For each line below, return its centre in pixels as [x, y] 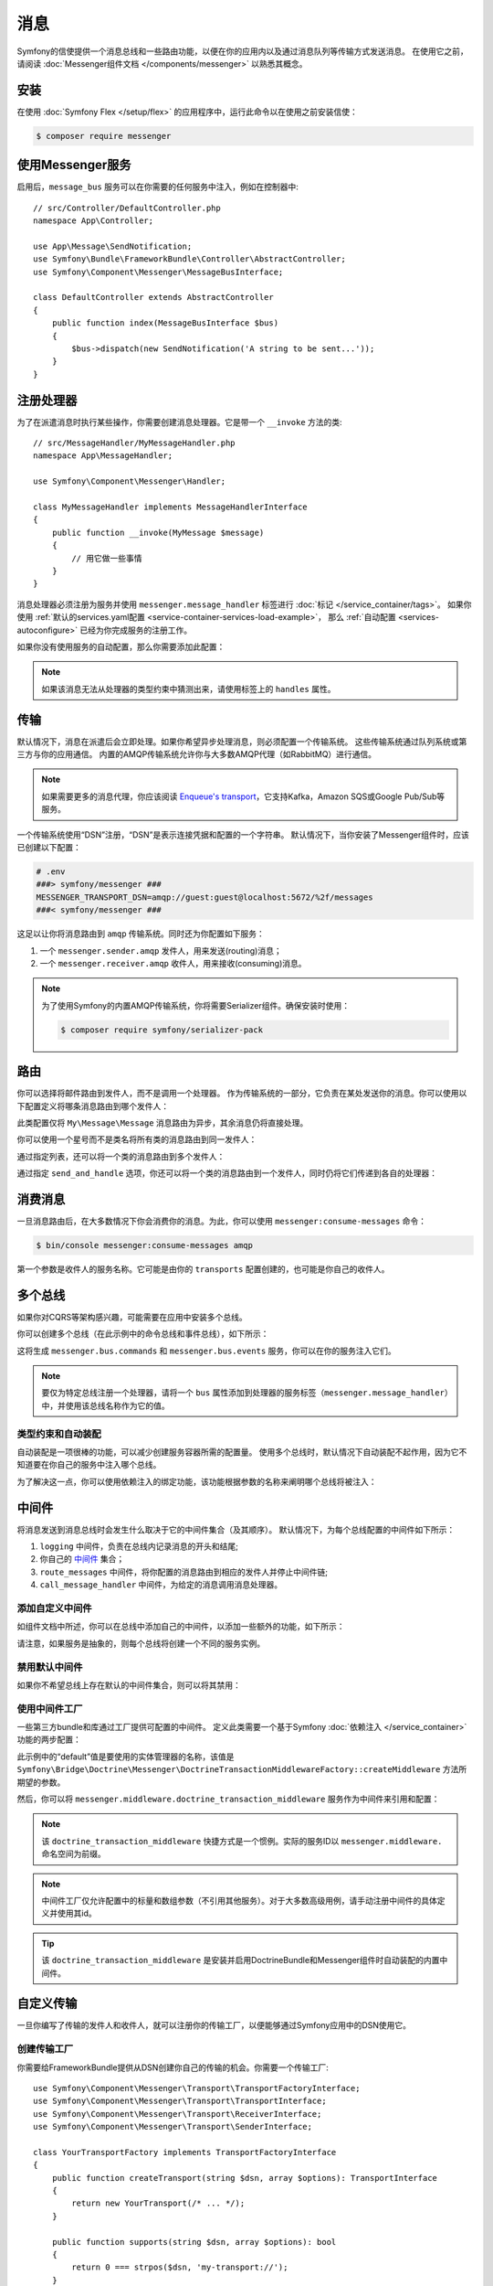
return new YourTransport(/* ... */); [158, 2203]
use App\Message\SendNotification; [113, 246]
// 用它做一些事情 [107, 558]
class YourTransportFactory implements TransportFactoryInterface [185, 2152]
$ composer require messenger [104, 136]
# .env [51, 871]
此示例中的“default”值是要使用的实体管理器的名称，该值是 [126, 1757]
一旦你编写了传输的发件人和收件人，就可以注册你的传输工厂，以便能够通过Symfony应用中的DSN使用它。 [214, 2025]
